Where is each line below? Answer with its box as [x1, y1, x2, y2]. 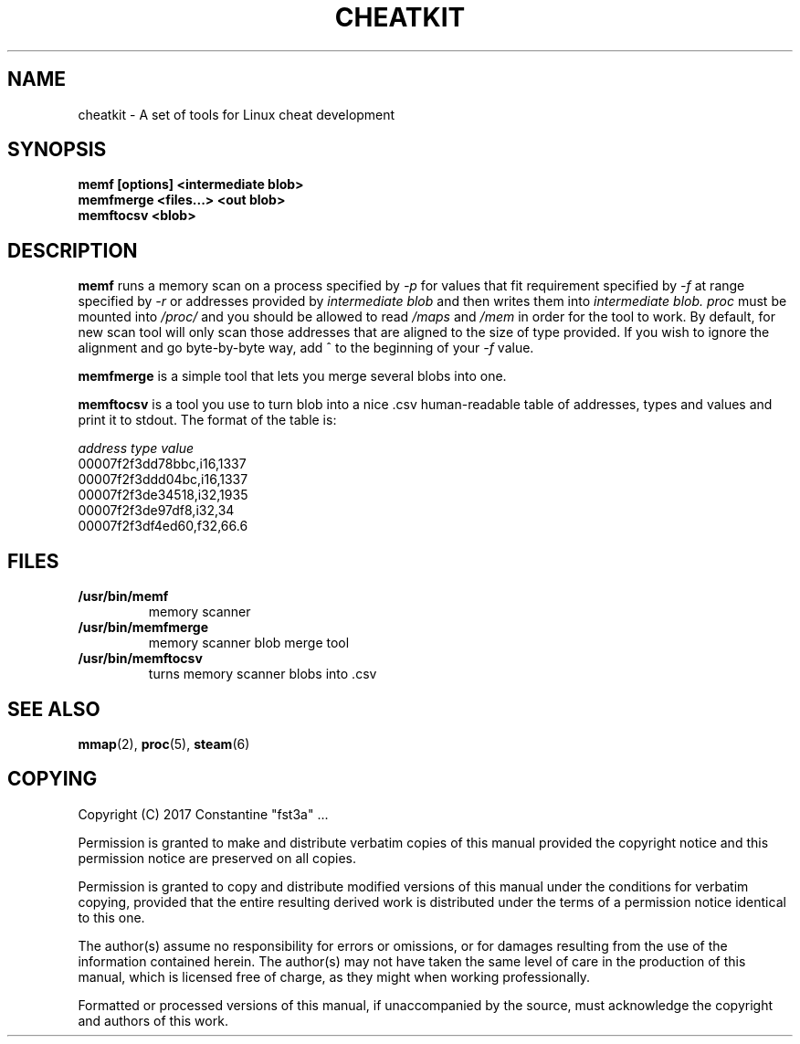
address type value [78, 440, 195, 457]
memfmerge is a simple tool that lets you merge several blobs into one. [78, 368, 507, 385]
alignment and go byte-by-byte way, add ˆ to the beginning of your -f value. [78, 340, 534, 356]
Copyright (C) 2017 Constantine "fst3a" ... [78, 806, 329, 822]
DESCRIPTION [7, 238, 138, 262]
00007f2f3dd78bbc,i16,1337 [78, 456, 247, 472]
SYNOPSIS [7, 138, 107, 162]
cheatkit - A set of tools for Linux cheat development [78, 106, 395, 122]
